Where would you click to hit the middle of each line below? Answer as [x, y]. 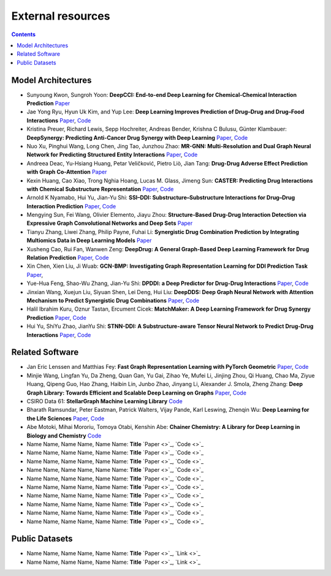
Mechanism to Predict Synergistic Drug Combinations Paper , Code [113, 301]
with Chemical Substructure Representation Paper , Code [100, 189]
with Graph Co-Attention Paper [67, 172]
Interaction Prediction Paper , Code [71, 206]
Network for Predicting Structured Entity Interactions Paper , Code [112, 155]
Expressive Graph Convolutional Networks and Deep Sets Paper [110, 223]
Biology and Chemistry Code [64, 436]
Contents [24, 34]
